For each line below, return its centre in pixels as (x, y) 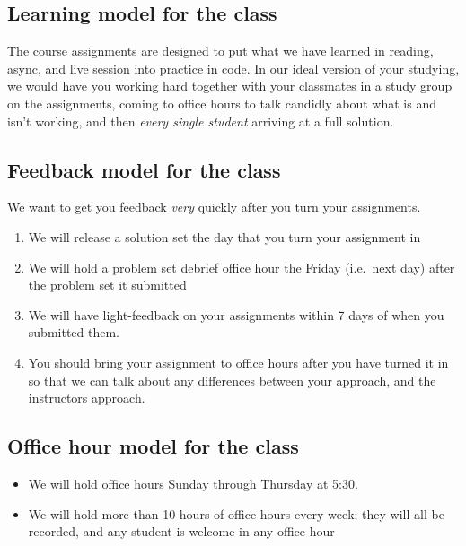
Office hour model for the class (153, 446)
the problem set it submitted (107, 285)
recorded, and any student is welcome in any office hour (181, 531)
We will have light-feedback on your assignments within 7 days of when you (236, 314)
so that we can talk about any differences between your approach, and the (232, 380)
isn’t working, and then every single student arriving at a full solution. (201, 121)
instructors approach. (87, 398)
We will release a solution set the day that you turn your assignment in (224, 236)
